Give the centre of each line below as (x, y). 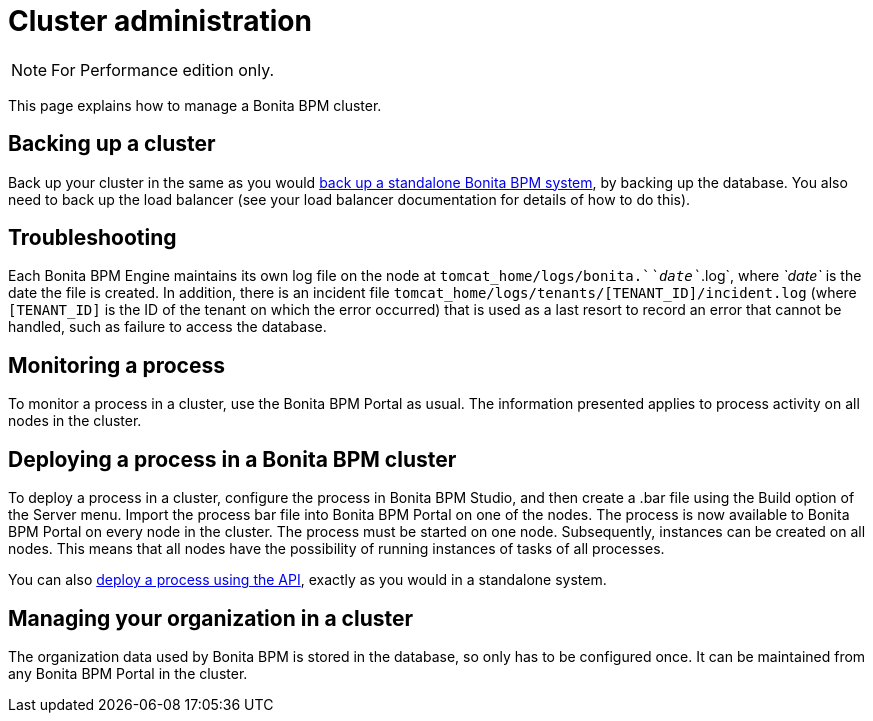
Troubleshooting (92, 238)
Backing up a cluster (112, 144)
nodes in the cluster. (75, 421)
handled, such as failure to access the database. (167, 327)
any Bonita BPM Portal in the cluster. (128, 673)
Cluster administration (160, 21)
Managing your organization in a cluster (211, 618)
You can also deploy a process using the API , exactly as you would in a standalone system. (307, 580)
